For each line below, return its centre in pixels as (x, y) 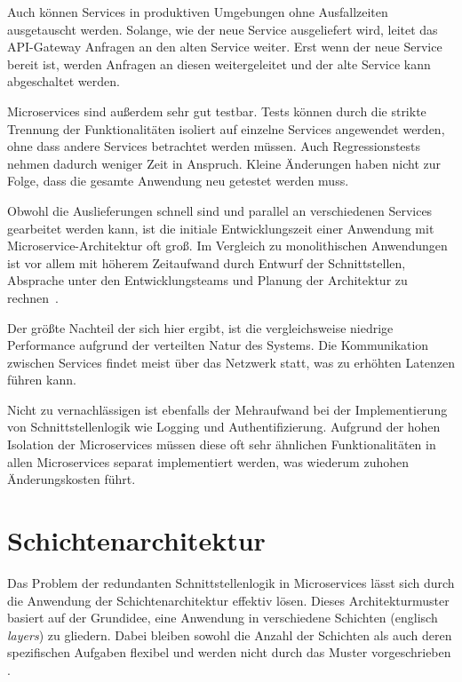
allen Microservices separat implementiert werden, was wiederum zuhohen (208, 461)
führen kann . (42, 380)
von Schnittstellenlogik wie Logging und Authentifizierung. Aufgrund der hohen (224, 427)
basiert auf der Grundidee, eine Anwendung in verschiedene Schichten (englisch (223, 618)
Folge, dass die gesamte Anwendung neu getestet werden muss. (178, 181)
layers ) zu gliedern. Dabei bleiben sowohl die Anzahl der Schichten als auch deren (230, 634)
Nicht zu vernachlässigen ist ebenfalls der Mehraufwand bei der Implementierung (227, 409)
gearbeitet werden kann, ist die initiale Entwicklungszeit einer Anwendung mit (221, 228)
